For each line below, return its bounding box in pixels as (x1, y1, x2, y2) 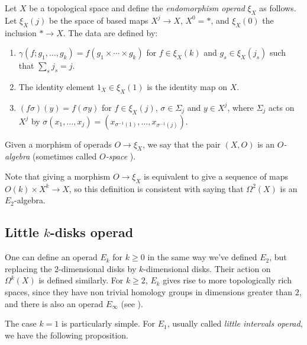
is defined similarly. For (38, 274, 124, 286)
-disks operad (50, 223, 134, 241)
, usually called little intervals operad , (167, 317, 303, 330)
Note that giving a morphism (5, 170, 111, 182)
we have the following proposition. (5, 328, 128, 341)
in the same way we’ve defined (147, 251, 257, 263)
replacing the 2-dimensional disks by (5, 262, 137, 274)
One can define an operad (5, 251, 98, 263)
